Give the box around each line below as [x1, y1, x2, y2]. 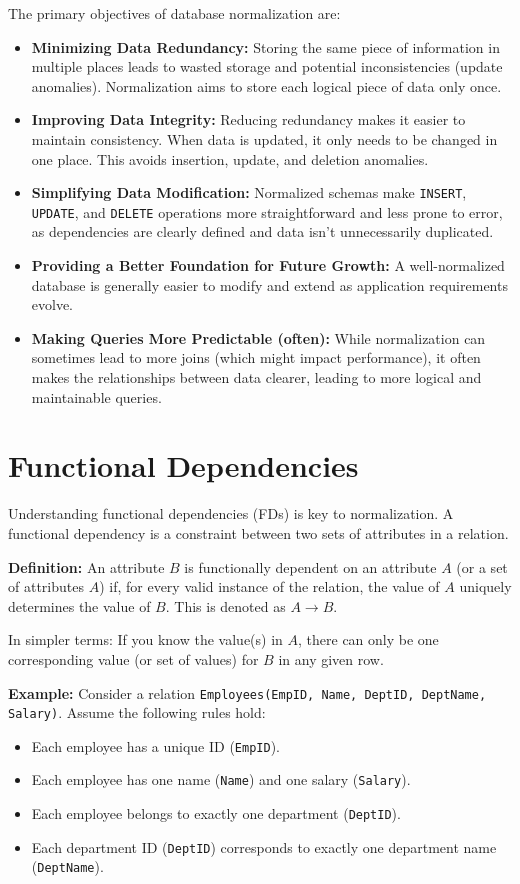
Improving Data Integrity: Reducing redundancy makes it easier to [31, 109, 466, 130]
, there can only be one [298, 629, 439, 650]
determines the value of [8, 595, 151, 616]
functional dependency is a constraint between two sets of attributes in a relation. [8, 522, 509, 543]
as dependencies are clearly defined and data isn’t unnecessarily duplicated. [31, 221, 494, 242]
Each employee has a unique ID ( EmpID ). [31, 735, 280, 756]
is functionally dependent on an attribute [184, 556, 437, 577]
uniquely [459, 576, 512, 597]
